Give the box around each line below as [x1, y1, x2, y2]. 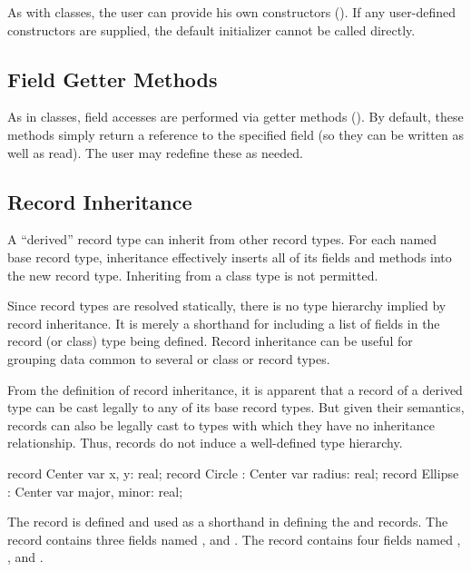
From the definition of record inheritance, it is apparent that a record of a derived [7, 380, 463, 399]
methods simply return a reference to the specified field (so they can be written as [7, 124, 464, 143]
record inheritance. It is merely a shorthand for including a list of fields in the [7, 313, 440, 332]
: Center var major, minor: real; [7, 481, 183, 500]
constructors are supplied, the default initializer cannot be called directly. [7, 20, 416, 39]
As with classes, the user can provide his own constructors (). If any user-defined [7, 3, 456, 21]
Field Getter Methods [7, 64, 218, 93]
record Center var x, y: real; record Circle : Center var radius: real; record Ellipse [7, 463, 459, 482]
